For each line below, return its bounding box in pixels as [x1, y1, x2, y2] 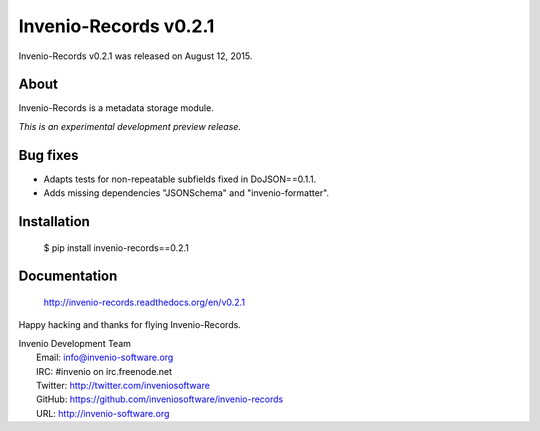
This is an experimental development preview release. [18, 120, 242, 132]
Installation [18, 213, 90, 230]
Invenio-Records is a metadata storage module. [18, 102, 214, 114]
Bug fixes [18, 146, 79, 164]
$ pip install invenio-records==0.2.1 [43, 241, 190, 254]
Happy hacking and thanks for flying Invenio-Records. [18, 319, 242, 331]
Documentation [18, 268, 118, 285]
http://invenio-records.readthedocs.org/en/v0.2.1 [43, 296, 245, 308]
